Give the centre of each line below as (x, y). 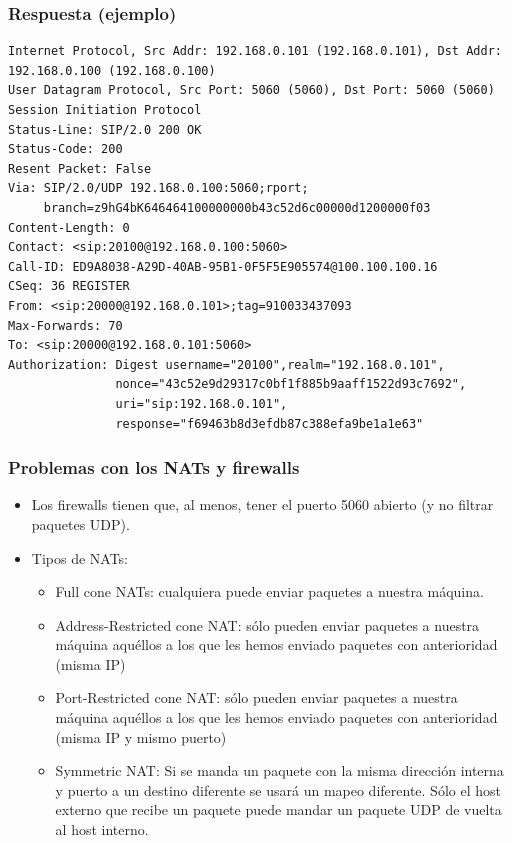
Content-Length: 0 (69, 227)
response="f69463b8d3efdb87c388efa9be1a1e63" (269, 423)
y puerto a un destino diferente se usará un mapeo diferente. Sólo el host (278, 789)
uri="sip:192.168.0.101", (201, 403)
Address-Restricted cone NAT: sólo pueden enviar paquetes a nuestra (267, 624)
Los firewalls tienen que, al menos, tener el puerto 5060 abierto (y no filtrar (262, 504)
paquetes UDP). (80, 523)
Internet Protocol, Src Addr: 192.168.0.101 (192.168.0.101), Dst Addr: (255, 51)
